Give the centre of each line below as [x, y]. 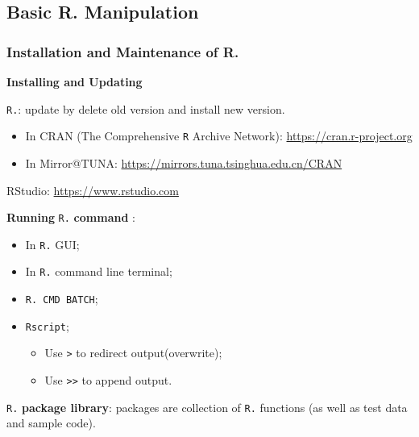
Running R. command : [71, 217]
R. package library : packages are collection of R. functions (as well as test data [207, 407]
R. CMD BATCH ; [62, 299]
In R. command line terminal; [99, 271]
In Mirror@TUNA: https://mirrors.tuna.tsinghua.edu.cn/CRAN [184, 162]
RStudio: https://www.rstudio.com [93, 190]
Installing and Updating [75, 81]
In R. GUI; [52, 244]
